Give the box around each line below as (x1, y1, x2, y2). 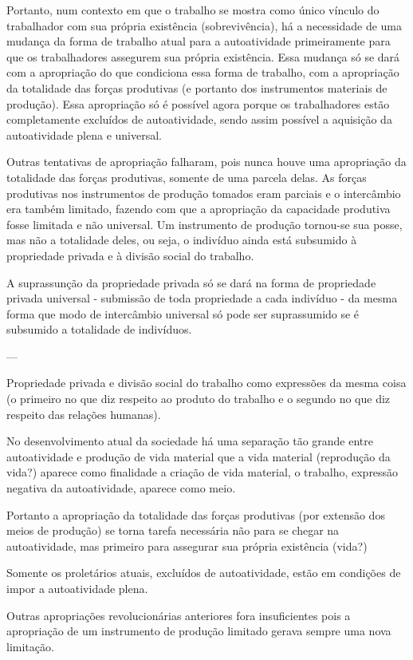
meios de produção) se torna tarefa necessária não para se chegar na (6, 522, 340, 539)
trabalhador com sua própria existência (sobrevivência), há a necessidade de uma (6, 17, 403, 34)
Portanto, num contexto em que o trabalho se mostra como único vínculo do (6, 2, 380, 18)
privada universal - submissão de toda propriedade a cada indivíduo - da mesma (6, 290, 398, 306)
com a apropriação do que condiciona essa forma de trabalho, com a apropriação (6, 64, 399, 81)
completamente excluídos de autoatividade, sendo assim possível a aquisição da (6, 111, 392, 128)
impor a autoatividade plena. (6, 580, 148, 596)
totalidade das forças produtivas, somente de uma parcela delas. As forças (6, 168, 367, 185)
